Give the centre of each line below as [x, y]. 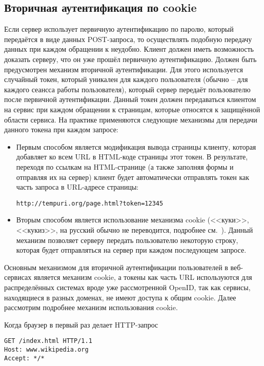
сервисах [18, 277]
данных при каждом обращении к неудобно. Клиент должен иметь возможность [129, 49]
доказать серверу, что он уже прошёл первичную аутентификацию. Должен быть [130, 59]
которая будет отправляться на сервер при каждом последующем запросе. [131, 250]
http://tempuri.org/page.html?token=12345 [90, 203]
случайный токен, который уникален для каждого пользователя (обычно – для [126, 79]
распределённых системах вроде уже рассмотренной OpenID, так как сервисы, [127, 287]
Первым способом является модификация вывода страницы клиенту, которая [136, 146]
